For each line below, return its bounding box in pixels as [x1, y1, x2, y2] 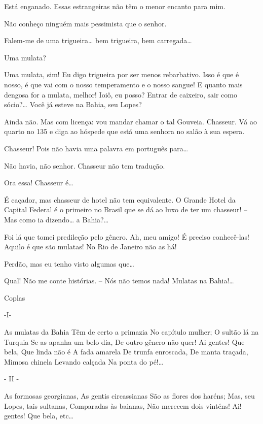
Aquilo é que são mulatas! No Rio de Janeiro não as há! [4, 241, 177, 252]
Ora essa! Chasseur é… [4, 177, 73, 188]
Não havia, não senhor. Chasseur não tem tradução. [4, 160, 165, 171]
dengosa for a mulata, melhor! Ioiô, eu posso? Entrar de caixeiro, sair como [4, 89, 237, 100]
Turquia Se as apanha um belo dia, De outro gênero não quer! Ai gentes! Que [4, 336, 245, 347]
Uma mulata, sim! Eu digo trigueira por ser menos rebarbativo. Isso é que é [4, 69, 239, 80]
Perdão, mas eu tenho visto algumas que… [4, 258, 134, 269]
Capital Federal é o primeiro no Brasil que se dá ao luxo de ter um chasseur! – [4, 204, 248, 215]
